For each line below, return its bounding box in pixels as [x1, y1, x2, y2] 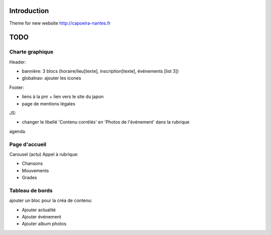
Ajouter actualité [22, 206, 56, 213]
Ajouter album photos [22, 221, 67, 227]
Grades [22, 175, 37, 181]
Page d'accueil [9, 141, 47, 148]
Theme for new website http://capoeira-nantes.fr [9, 20, 111, 26]
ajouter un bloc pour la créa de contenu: [9, 197, 92, 203]
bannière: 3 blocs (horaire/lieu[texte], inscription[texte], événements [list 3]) [22, 68, 179, 74]
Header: [9, 59, 26, 65]
